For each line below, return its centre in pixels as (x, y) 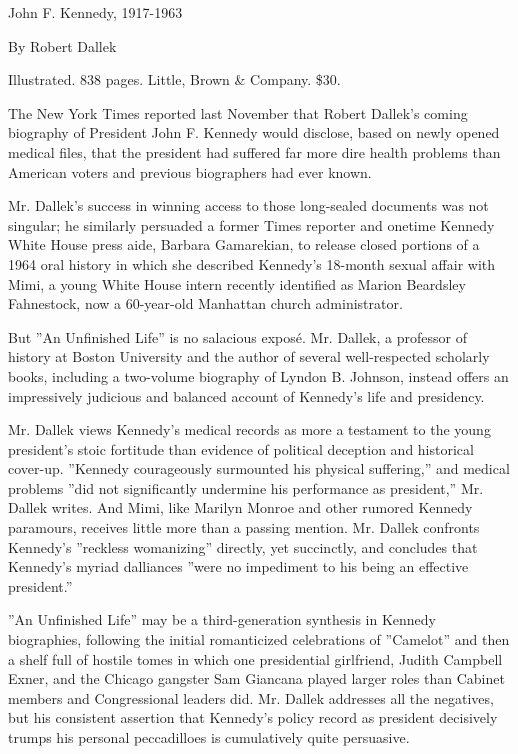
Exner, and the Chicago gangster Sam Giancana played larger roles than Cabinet (256, 678)
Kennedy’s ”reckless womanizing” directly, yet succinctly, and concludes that (243, 546)
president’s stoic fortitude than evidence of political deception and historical (241, 448)
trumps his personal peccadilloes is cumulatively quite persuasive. (209, 737)
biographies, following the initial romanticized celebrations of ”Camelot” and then (259, 639)
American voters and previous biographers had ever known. (190, 171)
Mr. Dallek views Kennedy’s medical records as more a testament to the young (249, 429)
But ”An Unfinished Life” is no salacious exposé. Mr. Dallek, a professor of (237, 336)
